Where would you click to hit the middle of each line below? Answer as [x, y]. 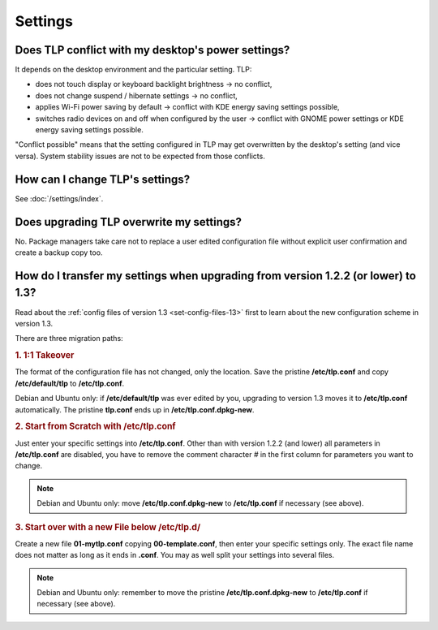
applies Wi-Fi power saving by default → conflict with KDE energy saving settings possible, [187, 107]
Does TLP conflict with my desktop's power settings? [152, 50]
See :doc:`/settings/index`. [59, 198]
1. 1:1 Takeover [45, 356]
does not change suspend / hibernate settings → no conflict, [137, 95]
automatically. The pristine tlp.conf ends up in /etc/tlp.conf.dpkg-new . [135, 409]
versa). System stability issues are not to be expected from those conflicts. [140, 156]
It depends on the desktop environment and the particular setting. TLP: [133, 70]
